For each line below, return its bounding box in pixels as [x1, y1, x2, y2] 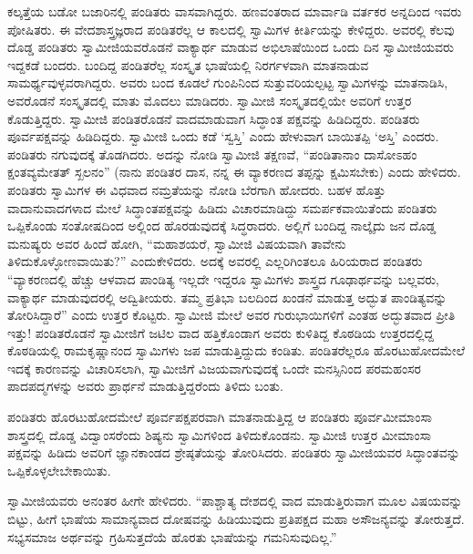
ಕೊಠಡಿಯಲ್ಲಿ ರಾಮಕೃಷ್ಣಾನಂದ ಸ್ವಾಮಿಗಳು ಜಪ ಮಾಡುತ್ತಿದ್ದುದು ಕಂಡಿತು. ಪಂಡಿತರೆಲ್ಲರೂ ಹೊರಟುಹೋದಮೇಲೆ [7, 341, 466, 360]
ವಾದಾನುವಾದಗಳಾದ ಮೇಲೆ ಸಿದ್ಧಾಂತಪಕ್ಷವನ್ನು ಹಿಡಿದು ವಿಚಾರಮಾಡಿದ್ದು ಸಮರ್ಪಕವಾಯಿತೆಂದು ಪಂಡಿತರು [7, 198, 437, 217]
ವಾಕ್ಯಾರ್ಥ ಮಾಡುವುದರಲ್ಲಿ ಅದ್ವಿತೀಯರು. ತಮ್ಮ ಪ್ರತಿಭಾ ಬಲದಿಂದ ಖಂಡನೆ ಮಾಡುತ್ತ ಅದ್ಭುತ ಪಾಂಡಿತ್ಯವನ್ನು [7, 287, 447, 306]
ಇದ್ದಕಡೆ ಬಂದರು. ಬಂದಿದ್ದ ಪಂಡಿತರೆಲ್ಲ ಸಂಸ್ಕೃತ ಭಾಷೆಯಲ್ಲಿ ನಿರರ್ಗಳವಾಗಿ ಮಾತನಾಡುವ [7, 55, 369, 74]
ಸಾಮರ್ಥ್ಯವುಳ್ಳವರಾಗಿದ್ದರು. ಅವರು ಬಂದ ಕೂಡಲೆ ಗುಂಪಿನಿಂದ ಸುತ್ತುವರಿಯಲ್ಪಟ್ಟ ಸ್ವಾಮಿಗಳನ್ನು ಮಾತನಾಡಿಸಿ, [7, 73, 448, 92]
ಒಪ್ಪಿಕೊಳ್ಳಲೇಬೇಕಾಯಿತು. [7, 460, 111, 479]
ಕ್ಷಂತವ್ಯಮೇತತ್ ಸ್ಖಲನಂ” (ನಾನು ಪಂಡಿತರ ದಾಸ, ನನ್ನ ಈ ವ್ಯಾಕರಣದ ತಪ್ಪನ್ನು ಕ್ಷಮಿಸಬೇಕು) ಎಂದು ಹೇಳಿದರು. [7, 162, 461, 181]
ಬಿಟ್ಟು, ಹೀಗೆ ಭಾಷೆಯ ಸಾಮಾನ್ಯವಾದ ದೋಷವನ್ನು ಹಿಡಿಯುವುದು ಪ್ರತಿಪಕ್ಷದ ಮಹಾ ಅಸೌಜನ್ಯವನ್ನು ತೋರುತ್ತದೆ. [7, 509, 465, 528]
